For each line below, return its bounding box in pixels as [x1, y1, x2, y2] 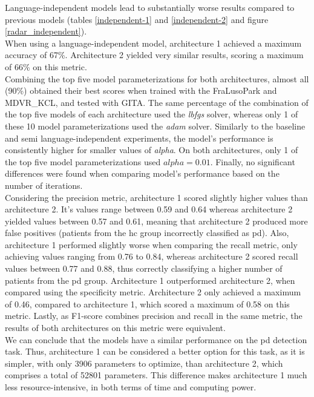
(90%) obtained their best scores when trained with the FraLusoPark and [5, 84, 277, 97]
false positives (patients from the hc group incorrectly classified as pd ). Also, [5, 226, 289, 239]
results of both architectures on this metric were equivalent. [5, 321, 226, 334]
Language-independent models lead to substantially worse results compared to [5, 1, 295, 13]
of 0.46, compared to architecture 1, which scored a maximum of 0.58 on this [5, 297, 290, 310]
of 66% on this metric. [5, 60, 87, 73]
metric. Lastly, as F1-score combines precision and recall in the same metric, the [5, 309, 303, 322]
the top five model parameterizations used [5, 155, 161, 168]
